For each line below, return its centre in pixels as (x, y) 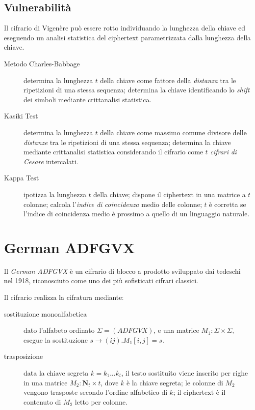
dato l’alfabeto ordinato (59, 330)
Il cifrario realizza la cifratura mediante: (64, 297)
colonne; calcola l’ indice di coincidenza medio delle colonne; (113, 204)
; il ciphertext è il (199, 392)
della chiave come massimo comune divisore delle (173, 132)
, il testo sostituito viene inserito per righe (185, 372)
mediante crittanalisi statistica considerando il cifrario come (114, 152)
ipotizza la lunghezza (55, 194)
